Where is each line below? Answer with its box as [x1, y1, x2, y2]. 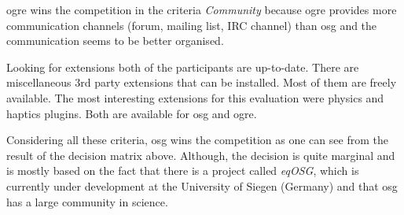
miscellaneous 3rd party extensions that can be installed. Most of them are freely [6, 74, 397, 91]
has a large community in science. [6, 193, 168, 209]
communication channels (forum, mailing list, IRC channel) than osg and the [6, 17, 377, 33]
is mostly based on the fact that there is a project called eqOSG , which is [6, 162, 359, 179]
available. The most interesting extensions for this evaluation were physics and [6, 89, 384, 106]
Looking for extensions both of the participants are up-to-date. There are [6, 58, 359, 75]
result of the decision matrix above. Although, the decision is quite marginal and [6, 146, 395, 163]
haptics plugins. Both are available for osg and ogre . [6, 105, 257, 121]
